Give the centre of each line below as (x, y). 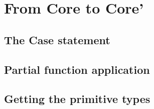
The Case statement (57, 39)
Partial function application (77, 69)
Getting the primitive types (77, 99)
